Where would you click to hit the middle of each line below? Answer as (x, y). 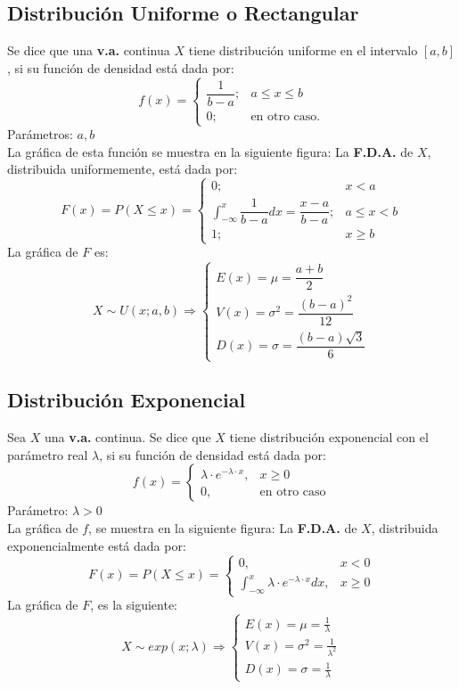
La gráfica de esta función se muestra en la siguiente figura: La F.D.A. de (210, 151)
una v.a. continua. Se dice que (127, 437)
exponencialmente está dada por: (97, 545)
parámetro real (48, 454)
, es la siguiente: (134, 605)
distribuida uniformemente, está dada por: (123, 169)
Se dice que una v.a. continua (89, 50)
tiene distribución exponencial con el (329, 437)
